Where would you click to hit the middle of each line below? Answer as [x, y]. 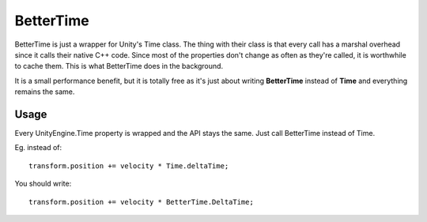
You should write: [43, 184]
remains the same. [45, 92]
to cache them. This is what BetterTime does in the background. [119, 66]
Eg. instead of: [38, 148]
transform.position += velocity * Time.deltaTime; [129, 166]
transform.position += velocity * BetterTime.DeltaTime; [142, 202]
